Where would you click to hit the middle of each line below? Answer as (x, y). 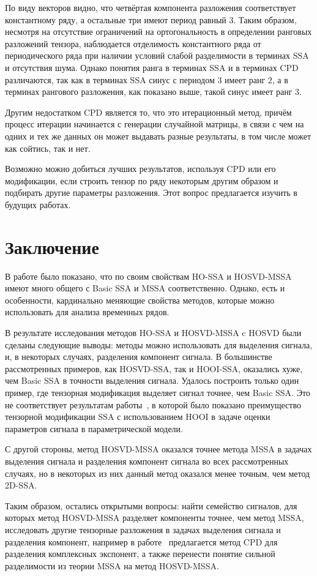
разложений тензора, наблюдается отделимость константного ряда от (133, 43)
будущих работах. (38, 204)
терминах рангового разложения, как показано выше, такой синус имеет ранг (149, 92)
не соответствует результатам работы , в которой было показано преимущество (153, 404)
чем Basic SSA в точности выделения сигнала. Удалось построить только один (152, 380)
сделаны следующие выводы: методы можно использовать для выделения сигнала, (159, 344)
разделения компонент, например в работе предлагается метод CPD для (141, 541)
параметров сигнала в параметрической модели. (94, 428)
